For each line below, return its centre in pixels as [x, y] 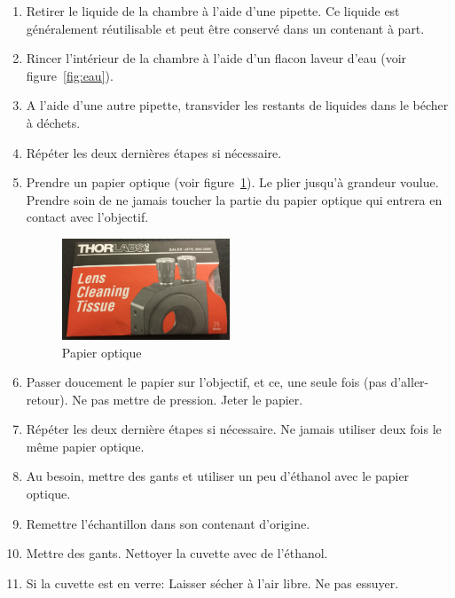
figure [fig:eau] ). [70, 75]
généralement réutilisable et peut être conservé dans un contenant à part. [225, 28]
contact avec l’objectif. [87, 217]
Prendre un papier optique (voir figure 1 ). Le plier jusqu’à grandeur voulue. [232, 182]
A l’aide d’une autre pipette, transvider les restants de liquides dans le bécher [237, 105]
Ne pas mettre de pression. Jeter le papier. [188, 399]
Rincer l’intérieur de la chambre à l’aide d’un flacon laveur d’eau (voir [216, 58]
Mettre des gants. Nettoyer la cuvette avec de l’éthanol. [177, 553]
